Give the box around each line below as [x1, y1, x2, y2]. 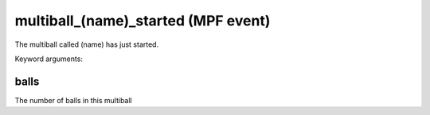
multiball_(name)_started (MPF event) [14, 12, 271, 29]
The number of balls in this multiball [14, 95, 132, 105]
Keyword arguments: [14, 54, 84, 63]
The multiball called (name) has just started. [14, 40, 159, 49]
